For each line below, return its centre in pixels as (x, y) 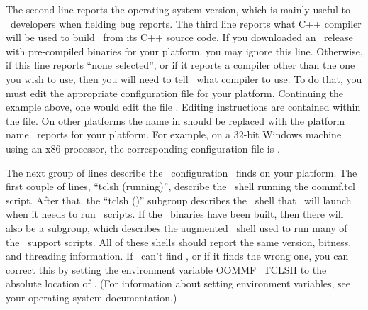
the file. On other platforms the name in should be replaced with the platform (175, 120)
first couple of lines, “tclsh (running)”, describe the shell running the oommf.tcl (180, 186)
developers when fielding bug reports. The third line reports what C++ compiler (186, 23)
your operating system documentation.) (91, 297)
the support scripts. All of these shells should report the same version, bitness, (179, 242)
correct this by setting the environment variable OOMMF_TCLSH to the (166, 269)
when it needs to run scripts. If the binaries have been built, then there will (175, 214)
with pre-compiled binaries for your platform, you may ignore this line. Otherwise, (184, 51)
